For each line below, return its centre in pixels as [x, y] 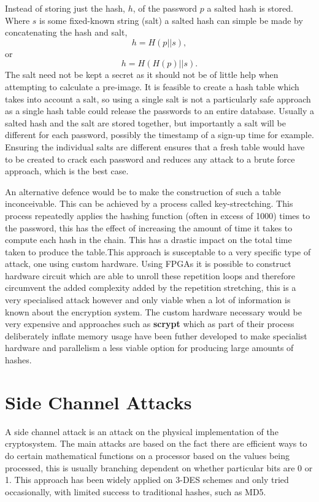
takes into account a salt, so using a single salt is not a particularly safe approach [158, 98]
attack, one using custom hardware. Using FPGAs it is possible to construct [148, 264]
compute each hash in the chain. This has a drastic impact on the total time [148, 240]
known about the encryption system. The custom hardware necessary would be [153, 311]
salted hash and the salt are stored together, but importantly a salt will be [145, 122]
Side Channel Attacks [98, 402]
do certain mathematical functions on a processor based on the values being [148, 455]
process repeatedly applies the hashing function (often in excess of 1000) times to [158, 215]
